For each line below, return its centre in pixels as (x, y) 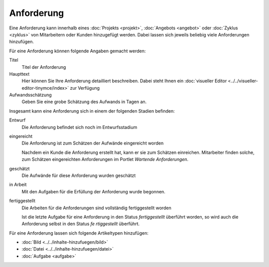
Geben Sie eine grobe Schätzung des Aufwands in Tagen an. (84, 102)
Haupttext (19, 74)
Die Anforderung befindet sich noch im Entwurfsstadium (79, 127)
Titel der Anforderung (44, 67)
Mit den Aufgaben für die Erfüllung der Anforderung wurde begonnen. (93, 191)
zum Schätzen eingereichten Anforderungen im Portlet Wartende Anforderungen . (105, 159)
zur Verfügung (85, 88)
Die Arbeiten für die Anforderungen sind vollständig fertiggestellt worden (96, 208)
